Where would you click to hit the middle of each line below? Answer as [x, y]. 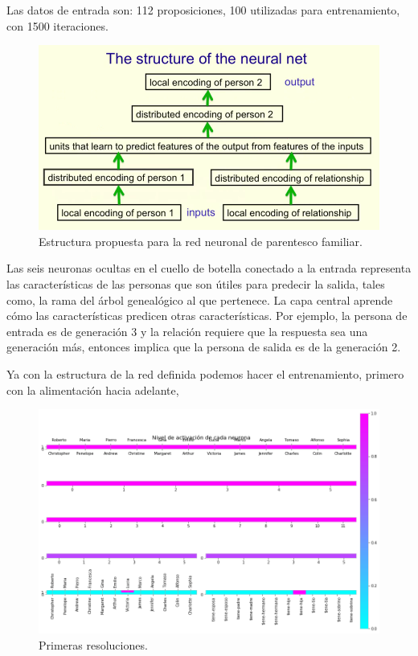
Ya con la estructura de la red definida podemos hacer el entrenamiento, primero [205, 373]
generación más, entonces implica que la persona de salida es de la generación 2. [204, 347]
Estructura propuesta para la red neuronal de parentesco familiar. [201, 241]
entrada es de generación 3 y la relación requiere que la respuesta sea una [187, 331]
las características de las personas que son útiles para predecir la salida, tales [196, 283]
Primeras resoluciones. [93, 644]
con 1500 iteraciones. [57, 25]
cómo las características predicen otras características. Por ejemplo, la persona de [207, 316]
